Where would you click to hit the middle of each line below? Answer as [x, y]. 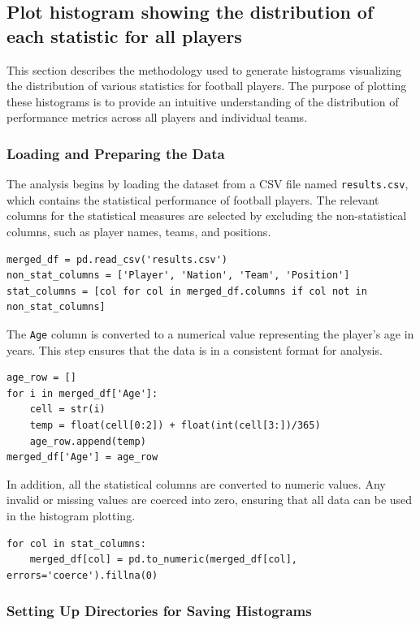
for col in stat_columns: [76, 543]
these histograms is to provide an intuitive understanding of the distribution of [203, 101]
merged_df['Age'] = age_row [82, 457]
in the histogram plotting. [71, 515]
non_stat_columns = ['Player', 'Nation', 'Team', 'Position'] [178, 276]
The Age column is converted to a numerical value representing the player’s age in [210, 334]
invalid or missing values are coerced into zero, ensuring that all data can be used [210, 500]
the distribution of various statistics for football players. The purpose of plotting [207, 86]
